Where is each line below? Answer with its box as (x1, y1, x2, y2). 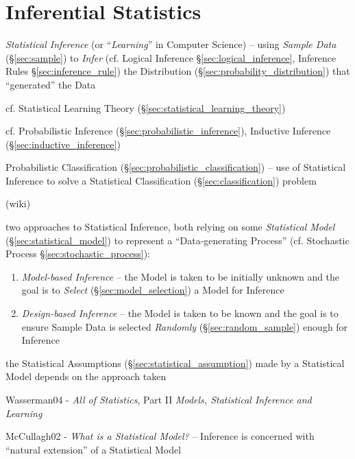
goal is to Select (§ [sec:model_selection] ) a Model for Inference (21, 283, 284, 297)
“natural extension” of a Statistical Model (5, 442, 182, 456)
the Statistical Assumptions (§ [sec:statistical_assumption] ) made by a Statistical (5, 355, 345, 370)
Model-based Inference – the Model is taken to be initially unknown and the (21, 269, 340, 283)
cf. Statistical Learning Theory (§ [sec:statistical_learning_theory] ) (5, 100, 286, 115)
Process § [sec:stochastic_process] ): (5, 246, 150, 261)
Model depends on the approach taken (5, 369, 167, 384)
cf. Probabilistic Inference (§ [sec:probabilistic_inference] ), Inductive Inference (5, 123, 331, 138)
